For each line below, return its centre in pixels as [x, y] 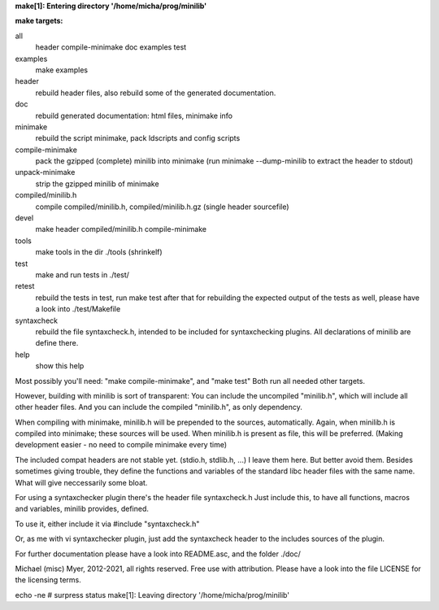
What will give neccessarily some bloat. [81, 482]
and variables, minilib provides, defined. [82, 509]
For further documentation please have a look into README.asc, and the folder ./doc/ [158, 554]
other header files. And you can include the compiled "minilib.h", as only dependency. [159, 407]
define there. [57, 343]
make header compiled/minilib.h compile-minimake [121, 229]
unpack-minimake [45, 172]
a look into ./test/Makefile [78, 309]
